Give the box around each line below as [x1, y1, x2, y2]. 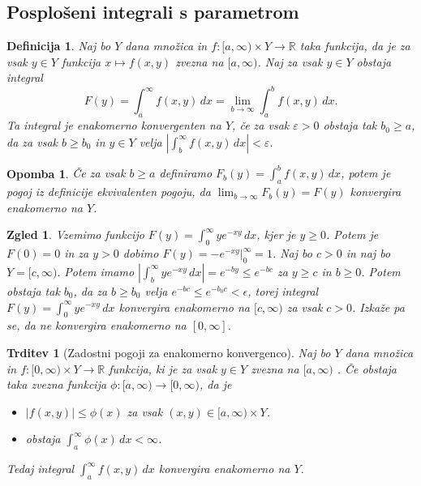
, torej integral [247, 282, 319, 299]
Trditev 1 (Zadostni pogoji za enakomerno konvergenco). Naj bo [6, 343, 331, 360]
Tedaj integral [6, 460, 75, 477]
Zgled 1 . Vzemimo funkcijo [6, 226, 144, 243]
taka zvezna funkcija [6, 376, 107, 393]
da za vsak [6, 133, 58, 150]
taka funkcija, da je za [299, 37, 410, 54]
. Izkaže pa [352, 298, 405, 315]
